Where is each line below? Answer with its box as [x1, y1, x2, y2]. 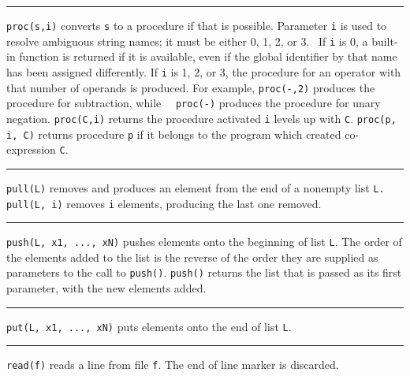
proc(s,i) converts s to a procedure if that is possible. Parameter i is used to [6, 17, 387, 33]
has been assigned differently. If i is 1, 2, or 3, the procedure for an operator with [6, 63, 401, 80]
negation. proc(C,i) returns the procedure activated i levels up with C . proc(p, [6, 110, 397, 126]
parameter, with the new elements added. [6, 280, 207, 296]
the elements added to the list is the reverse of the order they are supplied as [6, 248, 378, 265]
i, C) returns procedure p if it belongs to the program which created [6, 125, 341, 142]
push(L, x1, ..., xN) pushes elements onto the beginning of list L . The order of [6, 233, 402, 250]
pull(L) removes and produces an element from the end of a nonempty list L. [6, 179, 385, 195]
